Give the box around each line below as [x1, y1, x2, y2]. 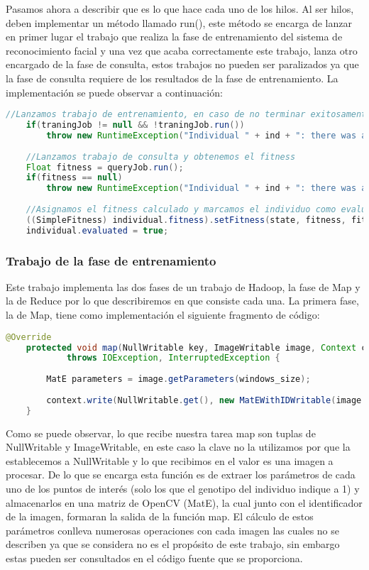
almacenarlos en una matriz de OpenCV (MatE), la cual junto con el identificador [6, 495, 363, 510]
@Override [6, 331, 52, 342]
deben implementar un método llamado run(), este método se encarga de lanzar [6, 15, 352, 30]
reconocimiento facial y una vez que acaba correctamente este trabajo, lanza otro [6, 43, 358, 57]
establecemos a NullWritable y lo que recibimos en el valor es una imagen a [6, 453, 334, 468]
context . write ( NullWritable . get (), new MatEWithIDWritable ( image [46, 395, 362, 405]
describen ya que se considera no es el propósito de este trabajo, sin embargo [6, 537, 340, 552]
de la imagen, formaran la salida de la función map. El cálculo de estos [6, 509, 314, 524]
